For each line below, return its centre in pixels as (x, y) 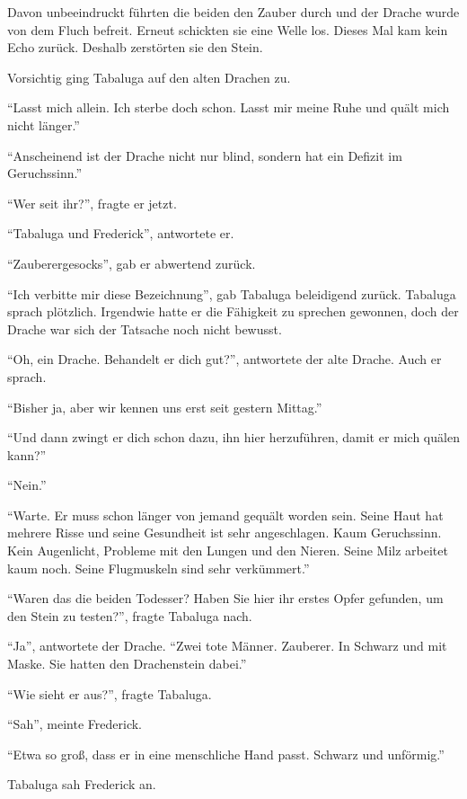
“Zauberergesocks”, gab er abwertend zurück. (132, 263)
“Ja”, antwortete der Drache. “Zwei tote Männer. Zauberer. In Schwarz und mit (227, 646)
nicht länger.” (44, 124)
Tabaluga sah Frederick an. (82, 784)
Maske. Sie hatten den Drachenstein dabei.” (127, 664)
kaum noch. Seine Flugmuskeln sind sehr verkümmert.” (159, 568)
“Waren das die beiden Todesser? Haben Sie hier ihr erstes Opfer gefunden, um (225, 598)
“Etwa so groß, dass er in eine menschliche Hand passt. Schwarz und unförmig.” (226, 754)
